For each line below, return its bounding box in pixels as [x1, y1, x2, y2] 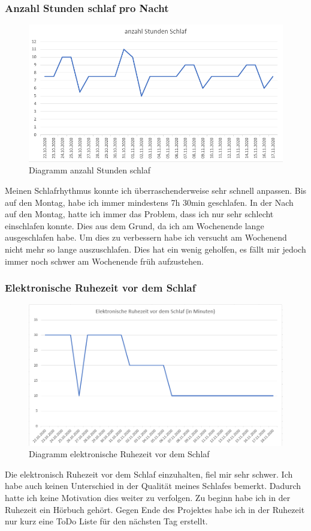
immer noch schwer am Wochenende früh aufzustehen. [5, 254, 204, 267]
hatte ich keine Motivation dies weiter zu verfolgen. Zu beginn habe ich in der [5, 491, 291, 504]
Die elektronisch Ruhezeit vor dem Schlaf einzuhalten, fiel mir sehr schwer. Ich [5, 467, 293, 480]
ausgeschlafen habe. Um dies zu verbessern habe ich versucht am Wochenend [5, 231, 287, 244]
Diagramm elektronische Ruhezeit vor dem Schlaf [29, 448, 210, 460]
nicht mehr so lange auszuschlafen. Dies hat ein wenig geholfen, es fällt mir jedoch [5, 242, 306, 255]
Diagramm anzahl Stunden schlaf [29, 164, 150, 176]
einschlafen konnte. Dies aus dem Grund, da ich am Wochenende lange [5, 219, 264, 232]
